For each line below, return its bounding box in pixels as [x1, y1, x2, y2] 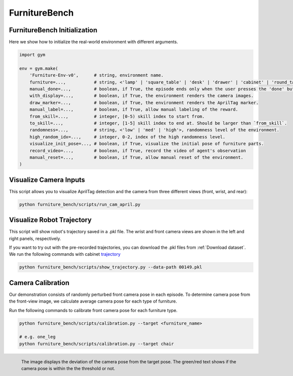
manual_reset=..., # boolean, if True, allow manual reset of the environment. [29, 155, 244, 160]
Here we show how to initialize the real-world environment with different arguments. [9, 39, 178, 45]
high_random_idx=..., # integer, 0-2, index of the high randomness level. [29, 134, 226, 139]
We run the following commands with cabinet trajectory [9, 251, 121, 257]
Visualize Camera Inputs [9, 176, 85, 184]
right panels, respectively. [9, 235, 61, 242]
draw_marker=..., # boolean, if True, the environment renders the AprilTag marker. [29, 100, 259, 105]
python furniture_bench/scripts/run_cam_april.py [19, 201, 141, 207]
